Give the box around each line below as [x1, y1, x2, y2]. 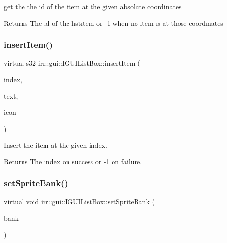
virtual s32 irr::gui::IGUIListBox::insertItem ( [4, 58, 140, 68]
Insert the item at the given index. [4, 140, 107, 150]
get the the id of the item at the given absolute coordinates [4, 1, 182, 11]
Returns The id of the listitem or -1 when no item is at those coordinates [4, 18, 223, 28]
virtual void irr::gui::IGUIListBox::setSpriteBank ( [4, 196, 155, 206]
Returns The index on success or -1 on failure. [4, 156, 142, 166]
